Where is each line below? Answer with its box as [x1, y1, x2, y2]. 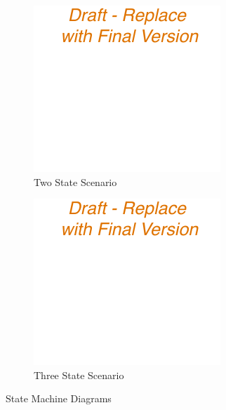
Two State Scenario [34, 174, 117, 189]
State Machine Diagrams [6, 391, 112, 406]
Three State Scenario [34, 367, 124, 382]
